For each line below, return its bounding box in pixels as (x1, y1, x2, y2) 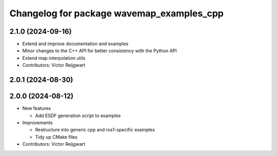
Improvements (22, 119, 53, 125)
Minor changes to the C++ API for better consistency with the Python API (22, 48, 177, 54)
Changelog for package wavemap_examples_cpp (9, 8, 224, 19)
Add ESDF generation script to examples (35, 113, 121, 119)
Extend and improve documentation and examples (22, 41, 129, 47)
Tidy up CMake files (35, 133, 78, 140)
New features (22, 105, 51, 112)
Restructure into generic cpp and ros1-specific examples (35, 127, 155, 133)
